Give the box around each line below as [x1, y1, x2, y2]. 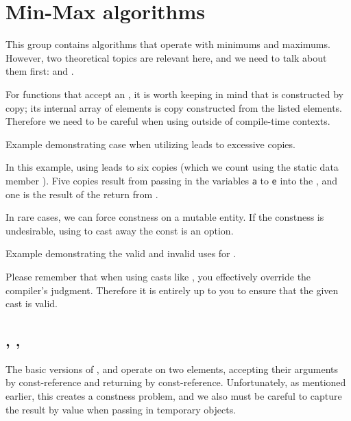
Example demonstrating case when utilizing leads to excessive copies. [5, 136, 295, 151]
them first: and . [5, 64, 74, 78]
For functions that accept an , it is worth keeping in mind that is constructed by [5, 86, 343, 101]
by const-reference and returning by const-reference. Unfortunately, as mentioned [5, 375, 346, 389]
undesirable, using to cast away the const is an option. [5, 223, 234, 237]
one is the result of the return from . [5, 187, 158, 201]
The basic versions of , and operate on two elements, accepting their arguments [5, 361, 339, 376]
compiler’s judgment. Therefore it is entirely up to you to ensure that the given [5, 282, 339, 297]
